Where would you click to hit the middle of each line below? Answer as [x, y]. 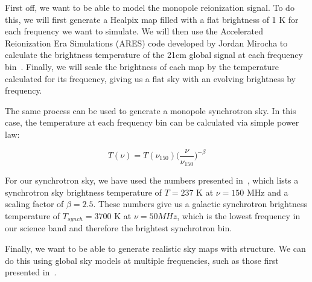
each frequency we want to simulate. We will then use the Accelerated [134, 31]
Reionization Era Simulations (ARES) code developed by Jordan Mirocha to [146, 43]
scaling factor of [34, 204]
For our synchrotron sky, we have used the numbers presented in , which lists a [152, 180]
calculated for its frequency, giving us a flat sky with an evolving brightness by [150, 78]
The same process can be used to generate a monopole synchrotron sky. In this [151, 110]
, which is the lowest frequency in [239, 215]
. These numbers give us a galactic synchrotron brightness [200, 204]
